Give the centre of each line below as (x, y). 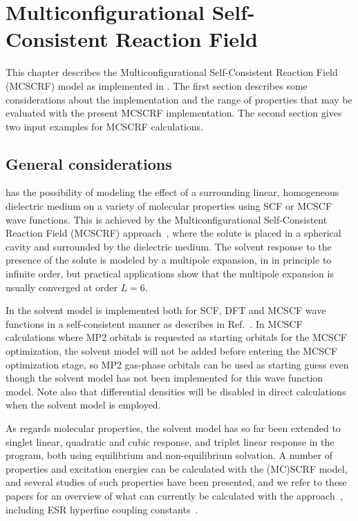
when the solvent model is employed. (83, 405)
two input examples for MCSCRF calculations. (105, 126)
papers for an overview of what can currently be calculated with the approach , (174, 495)
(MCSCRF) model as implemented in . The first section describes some (157, 85)
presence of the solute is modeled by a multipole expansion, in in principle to (169, 260)
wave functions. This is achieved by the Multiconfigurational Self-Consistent (167, 219)
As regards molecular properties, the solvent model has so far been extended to (173, 427)
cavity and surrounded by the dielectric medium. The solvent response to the (169, 246)
